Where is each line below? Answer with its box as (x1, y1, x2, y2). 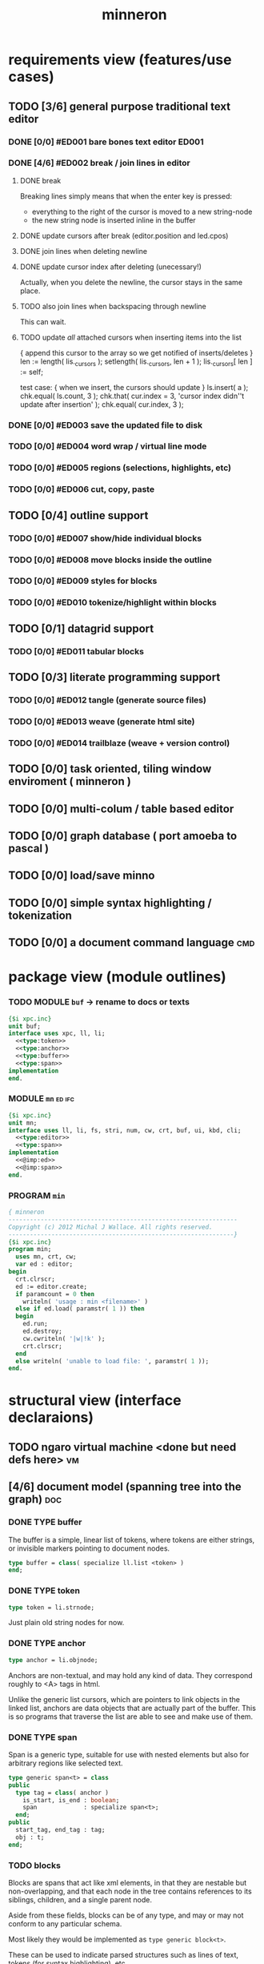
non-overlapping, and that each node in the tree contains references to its (8, 1886, 252, 1896)
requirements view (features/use (8, 50, 232, 69)
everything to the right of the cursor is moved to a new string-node (31, 207, 253, 216)
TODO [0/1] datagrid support (8, 622, 154, 635)
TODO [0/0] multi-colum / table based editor (8, 802, 234, 815)
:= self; (19, 367, 44, 376)
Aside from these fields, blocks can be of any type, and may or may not (8, 1910, 244, 1920)
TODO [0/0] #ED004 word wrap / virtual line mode (8, 441, 207, 452)
